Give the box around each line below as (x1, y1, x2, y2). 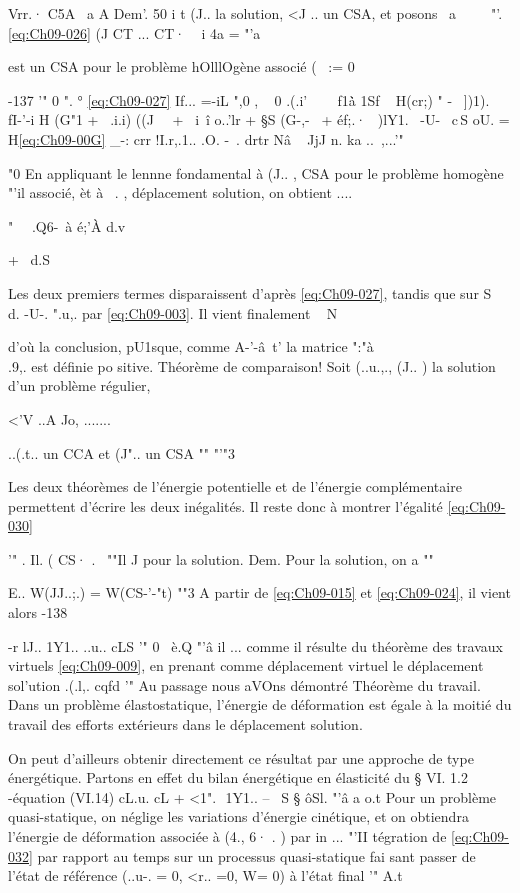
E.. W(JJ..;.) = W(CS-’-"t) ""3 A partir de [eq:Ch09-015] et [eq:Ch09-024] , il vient (8, 582, 511, 603)
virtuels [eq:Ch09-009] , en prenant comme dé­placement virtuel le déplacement (8, 655, 484, 676)
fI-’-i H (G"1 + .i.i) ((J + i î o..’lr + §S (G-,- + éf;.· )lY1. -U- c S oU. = (8, 109, 510, 130)
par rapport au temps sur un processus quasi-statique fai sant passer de (37, 845, 476, 866)
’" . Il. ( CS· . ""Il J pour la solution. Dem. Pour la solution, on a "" (8, 548, 434, 569)
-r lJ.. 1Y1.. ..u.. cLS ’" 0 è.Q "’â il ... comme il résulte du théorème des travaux (8, 635, 503, 656)
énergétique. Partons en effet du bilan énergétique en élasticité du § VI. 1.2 (8, 767, 468, 788)
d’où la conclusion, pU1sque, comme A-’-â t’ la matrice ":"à (8, 336, 374, 357)
